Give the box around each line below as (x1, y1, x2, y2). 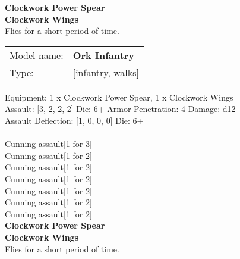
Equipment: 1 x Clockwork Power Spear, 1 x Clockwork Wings (5, 91, 233, 103)
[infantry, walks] (72, 65, 139, 79)
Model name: (10, 48, 64, 62)
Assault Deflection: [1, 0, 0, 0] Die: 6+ (5, 114, 144, 126)
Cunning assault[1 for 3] (5, 138, 92, 150)
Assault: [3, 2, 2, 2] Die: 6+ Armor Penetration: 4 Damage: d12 (5, 102, 236, 115)
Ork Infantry (72, 48, 134, 62)
